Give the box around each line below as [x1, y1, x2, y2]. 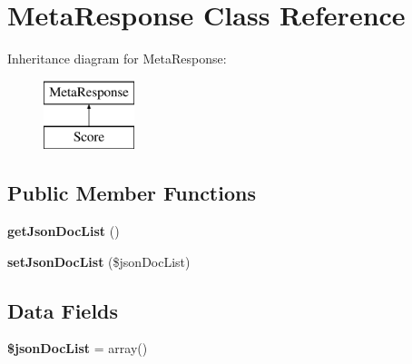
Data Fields [7, 296, 119, 324]
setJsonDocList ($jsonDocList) [7, 251, 191, 271]
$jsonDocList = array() [7, 339, 148, 358]
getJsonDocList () [7, 221, 120, 241]
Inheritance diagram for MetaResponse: [7, 49, 227, 68]
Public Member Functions [7, 179, 256, 207]
